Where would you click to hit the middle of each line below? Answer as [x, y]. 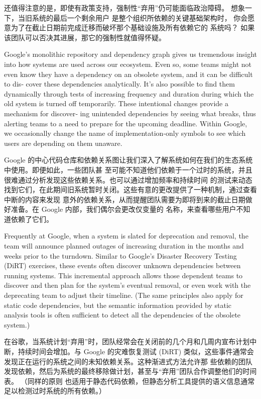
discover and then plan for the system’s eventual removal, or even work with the [127, 285]
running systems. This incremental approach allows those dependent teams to [123, 275]
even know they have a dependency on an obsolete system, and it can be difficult [128, 74]
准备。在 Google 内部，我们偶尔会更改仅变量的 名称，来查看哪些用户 [123, 209]
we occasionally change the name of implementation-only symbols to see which [125, 133]
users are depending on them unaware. [63, 143]
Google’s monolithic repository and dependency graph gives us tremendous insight [130, 54]
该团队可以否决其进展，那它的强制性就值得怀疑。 [85, 37]
